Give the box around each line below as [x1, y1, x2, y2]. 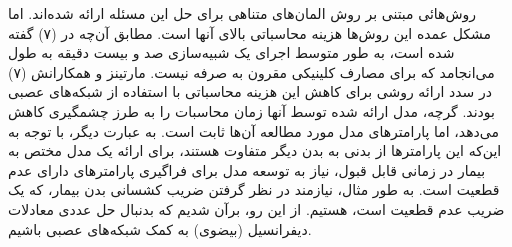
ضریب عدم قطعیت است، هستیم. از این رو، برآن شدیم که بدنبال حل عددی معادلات [8, 198, 505, 219]
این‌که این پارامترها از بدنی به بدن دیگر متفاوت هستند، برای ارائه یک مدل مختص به [8, 140, 502, 161]
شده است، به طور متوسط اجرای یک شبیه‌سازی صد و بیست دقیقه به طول [8, 42, 455, 63]
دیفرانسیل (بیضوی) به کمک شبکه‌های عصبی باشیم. [8, 218, 312, 239]
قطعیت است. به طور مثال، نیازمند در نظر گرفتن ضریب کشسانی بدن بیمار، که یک [8, 179, 500, 200]
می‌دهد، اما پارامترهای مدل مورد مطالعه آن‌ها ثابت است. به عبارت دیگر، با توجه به [8, 120, 499, 141]
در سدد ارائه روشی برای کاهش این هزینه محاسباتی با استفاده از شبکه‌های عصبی [8, 81, 492, 102]
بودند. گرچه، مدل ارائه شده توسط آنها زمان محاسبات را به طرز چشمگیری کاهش [8, 100, 495, 121]
